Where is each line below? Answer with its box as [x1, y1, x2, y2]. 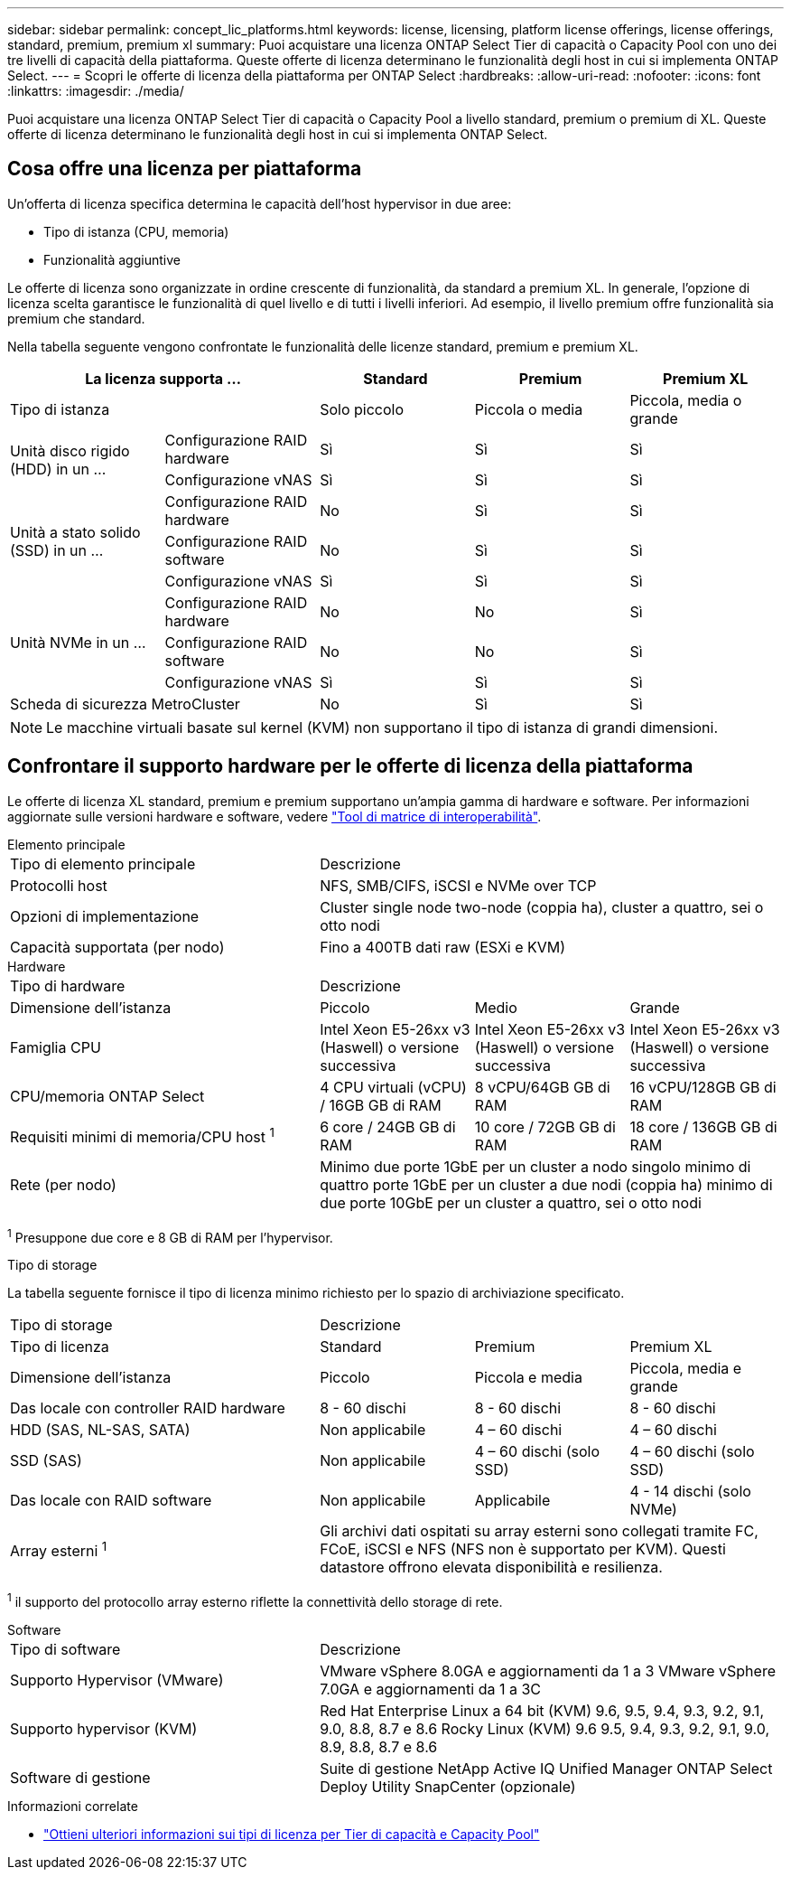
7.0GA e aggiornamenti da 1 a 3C [320, 1680, 542, 1698]
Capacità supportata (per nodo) [10, 937, 225, 956]
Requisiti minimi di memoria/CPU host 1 [10, 1125, 275, 1147]
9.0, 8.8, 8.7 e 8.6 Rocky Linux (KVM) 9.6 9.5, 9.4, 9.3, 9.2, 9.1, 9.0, [320, 1720, 770, 1738]
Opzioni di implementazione [10, 906, 200, 925]
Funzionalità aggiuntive [43, 251, 181, 267]
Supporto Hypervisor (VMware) [10, 1671, 224, 1689]
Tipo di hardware [10, 976, 126, 995]
